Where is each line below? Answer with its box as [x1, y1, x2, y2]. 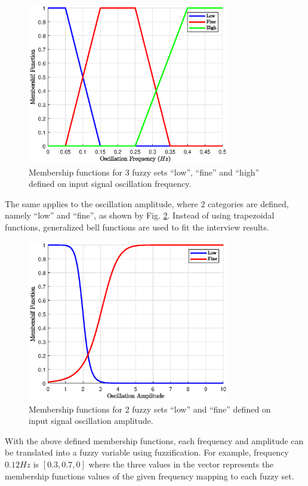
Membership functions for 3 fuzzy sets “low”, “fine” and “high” [29, 165, 260, 178]
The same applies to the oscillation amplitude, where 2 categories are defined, [5, 197, 289, 210]
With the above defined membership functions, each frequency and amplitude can [5, 434, 304, 447]
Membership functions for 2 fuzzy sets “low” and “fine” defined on [29, 402, 271, 415]
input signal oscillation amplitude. [29, 414, 153, 427]
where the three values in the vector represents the [88, 458, 274, 470]
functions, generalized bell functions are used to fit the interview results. [5, 220, 269, 233]
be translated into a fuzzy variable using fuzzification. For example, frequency [5, 446, 289, 459]
